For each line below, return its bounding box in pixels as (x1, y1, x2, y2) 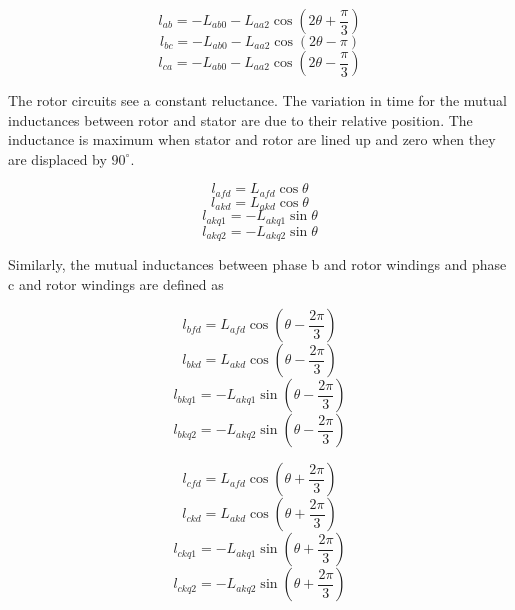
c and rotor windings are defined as (8, 273, 224, 294)
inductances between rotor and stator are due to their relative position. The (8, 109, 473, 130)
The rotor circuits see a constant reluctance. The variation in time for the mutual (8, 90, 507, 110)
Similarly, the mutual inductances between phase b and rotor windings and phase (8, 254, 507, 275)
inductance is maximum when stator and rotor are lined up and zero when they (8, 129, 496, 150)
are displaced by (8, 148, 107, 169)
